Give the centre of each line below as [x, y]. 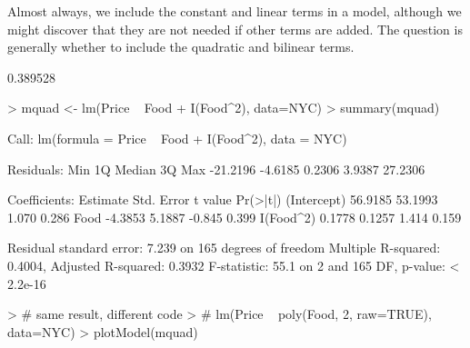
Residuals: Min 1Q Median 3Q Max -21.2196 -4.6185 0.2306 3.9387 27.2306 [216, 169]
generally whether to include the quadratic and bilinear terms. [181, 47]
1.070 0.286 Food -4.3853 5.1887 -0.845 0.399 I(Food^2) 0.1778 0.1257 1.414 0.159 [235, 217]
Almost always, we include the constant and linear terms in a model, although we [235, 11]
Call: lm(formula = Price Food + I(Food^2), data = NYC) [177, 138]
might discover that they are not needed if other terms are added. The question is [235, 29]
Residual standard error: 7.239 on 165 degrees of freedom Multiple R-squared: [224, 248]
